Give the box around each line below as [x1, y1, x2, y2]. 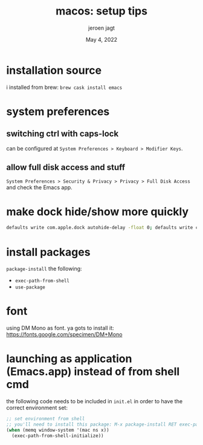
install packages [6, 245, 91, 259]
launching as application [6, 352, 132, 366]
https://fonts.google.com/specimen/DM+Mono [6, 331, 123, 338]
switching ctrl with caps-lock [6, 129, 119, 139]
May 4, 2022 [85, 36, 118, 43]
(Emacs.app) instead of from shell [6, 365, 180, 378]
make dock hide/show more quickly [6, 204, 189, 218]
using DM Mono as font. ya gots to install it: [6, 325, 114, 332]
